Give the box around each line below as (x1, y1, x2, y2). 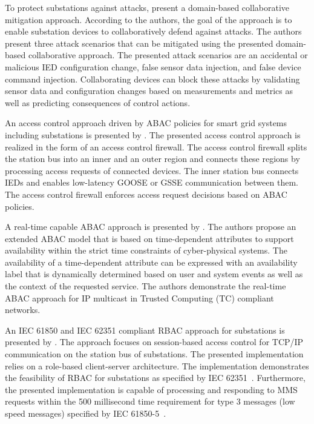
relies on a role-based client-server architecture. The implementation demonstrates (5, 359, 309, 372)
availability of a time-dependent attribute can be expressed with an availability (5, 255, 298, 268)
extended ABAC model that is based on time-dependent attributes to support (5, 232, 294, 244)
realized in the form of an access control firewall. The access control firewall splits (5, 140, 307, 153)
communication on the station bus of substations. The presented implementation (5, 348, 304, 360)
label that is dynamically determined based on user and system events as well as (5, 268, 303, 280)
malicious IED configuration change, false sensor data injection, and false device (5, 60, 301, 73)
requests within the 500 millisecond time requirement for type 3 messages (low (5, 395, 295, 408)
